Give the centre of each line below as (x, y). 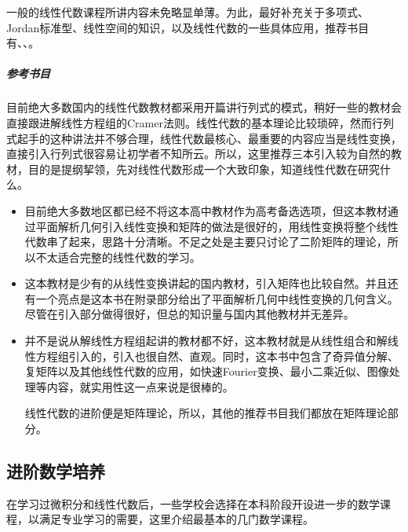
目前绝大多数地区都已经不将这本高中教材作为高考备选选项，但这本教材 (206, 210)
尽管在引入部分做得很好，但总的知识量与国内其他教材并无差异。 (189, 314)
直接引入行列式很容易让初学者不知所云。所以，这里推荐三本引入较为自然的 (199, 154)
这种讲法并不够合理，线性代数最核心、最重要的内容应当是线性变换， (226, 138)
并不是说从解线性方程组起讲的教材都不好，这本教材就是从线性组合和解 (206, 341)
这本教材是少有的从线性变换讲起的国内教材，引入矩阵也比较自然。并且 (206, 283)
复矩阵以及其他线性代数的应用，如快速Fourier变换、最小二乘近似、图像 (207, 371)
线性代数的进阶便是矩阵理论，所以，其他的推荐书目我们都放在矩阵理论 (206, 413)
